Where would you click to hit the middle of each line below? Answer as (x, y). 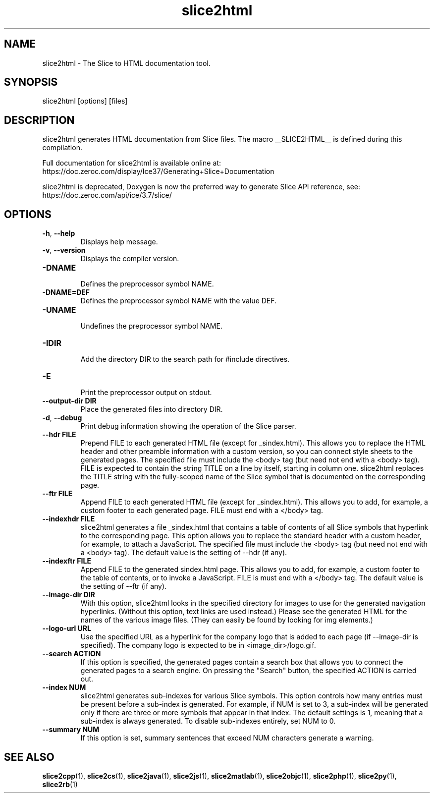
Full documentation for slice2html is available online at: (132, 163)
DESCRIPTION (39, 120)
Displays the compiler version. (130, 259)
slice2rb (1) (60, 784)
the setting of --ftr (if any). (124, 586)
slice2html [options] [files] (85, 101)
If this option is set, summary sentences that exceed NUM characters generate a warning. (227, 738)
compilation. (62, 148)
